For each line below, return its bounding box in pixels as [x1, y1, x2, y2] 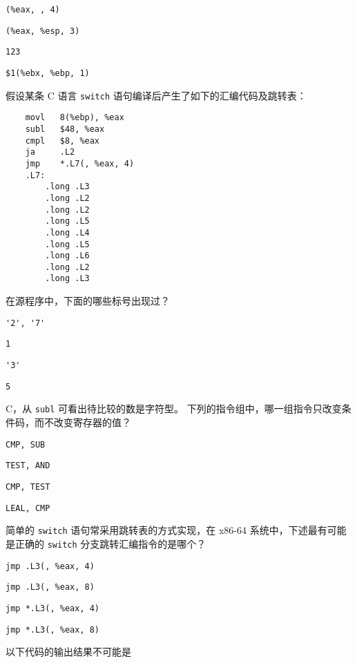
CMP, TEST [6, 481, 50, 492]
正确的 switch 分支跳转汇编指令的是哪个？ [15, 536, 206, 550]
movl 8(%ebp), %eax [25, 113, 124, 123]
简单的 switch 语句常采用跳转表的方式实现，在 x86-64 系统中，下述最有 [6, 523, 327, 537]
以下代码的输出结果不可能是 [6, 644, 131, 659]
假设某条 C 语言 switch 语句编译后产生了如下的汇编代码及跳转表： [6, 88, 307, 102]
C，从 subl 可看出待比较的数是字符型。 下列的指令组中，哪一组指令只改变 [6, 401, 342, 416]
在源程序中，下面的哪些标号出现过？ [6, 294, 170, 308]
